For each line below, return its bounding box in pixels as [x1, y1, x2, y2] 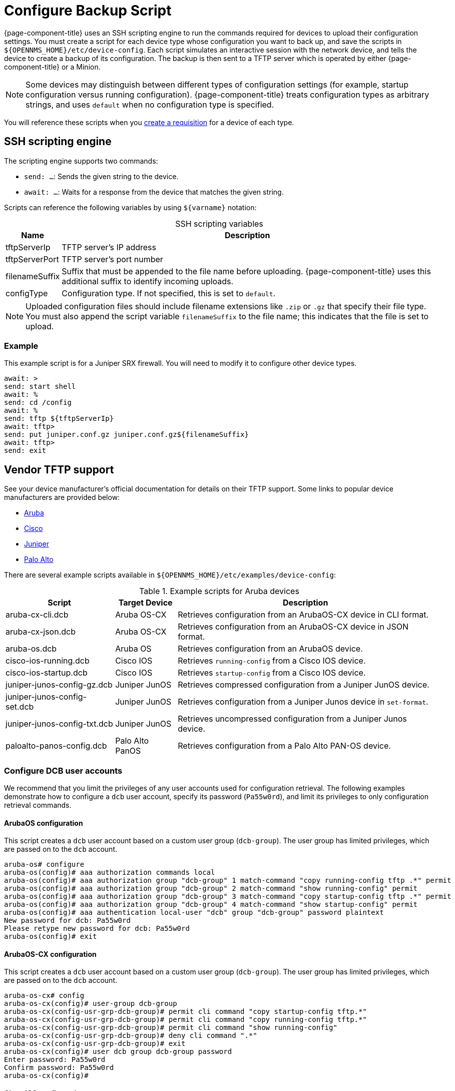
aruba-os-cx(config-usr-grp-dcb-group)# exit [4, 1039, 186, 1048]
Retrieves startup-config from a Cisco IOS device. [178, 668, 366, 678]
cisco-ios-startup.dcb [6, 668, 88, 678]
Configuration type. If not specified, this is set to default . [62, 288, 276, 298]
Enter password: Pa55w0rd [4, 1055, 106, 1064]
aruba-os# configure [4, 860, 85, 869]
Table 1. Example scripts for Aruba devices [139, 586, 299, 597]
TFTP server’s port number [62, 254, 163, 264]
